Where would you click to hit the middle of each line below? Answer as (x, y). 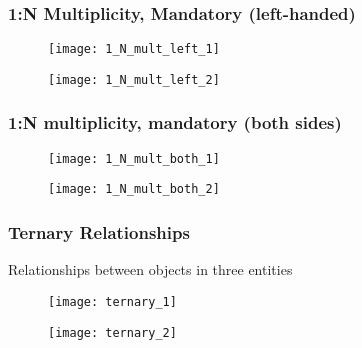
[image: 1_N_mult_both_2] (134, 189)
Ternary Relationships (99, 231)
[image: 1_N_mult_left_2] (134, 79)
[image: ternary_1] (112, 301)
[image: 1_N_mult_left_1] (134, 49)
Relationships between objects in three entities (150, 269)
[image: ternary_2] (112, 332)
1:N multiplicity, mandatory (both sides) (175, 122)
